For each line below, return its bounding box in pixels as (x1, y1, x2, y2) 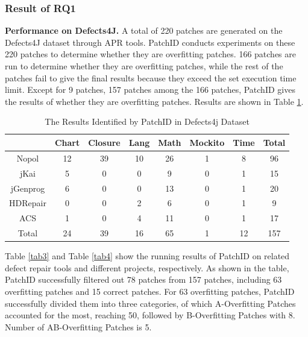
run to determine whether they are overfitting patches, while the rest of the (5, 60, 283, 72)
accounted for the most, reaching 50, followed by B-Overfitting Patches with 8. (5, 309, 295, 321)
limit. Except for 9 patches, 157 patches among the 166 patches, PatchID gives (5, 83, 295, 96)
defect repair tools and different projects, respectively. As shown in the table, (5, 261, 289, 274)
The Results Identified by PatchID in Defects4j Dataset (45, 115, 250, 128)
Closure (88, 136, 121, 148)
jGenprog (10, 181, 45, 194)
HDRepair (9, 197, 46, 209)
